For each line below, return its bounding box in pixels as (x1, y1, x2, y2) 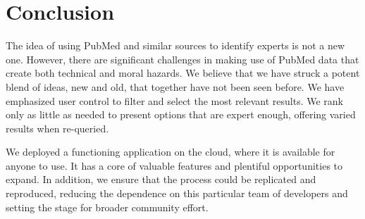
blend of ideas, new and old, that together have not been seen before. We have (6, 79, 345, 94)
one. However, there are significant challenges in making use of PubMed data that (6, 51, 359, 66)
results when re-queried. (6, 120, 109, 135)
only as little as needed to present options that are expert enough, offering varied (6, 107, 356, 122)
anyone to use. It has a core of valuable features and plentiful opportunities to (6, 158, 343, 173)
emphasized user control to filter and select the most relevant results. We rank (6, 93, 343, 108)
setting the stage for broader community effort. (6, 199, 209, 214)
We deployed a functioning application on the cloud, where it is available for (6, 144, 335, 159)
